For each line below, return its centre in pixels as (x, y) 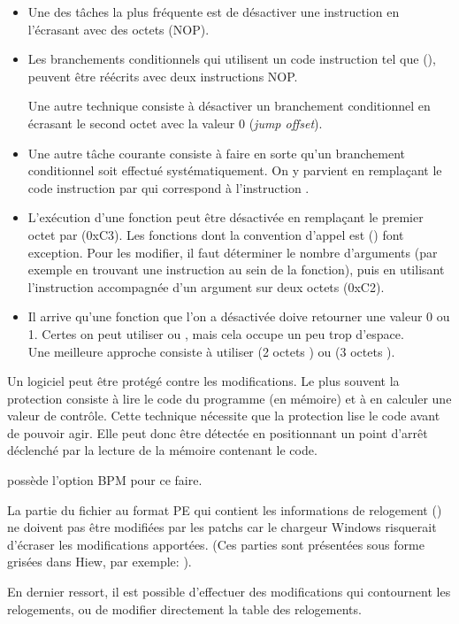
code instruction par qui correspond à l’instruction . (168, 187)
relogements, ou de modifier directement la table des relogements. (184, 609)
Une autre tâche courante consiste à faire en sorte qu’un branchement (217, 153)
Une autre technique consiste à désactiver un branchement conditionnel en (229, 106)
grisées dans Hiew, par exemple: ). (99, 562)
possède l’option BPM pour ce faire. (105, 480)
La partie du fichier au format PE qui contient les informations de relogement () (225, 509)
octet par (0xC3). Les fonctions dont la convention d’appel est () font (216, 234)
